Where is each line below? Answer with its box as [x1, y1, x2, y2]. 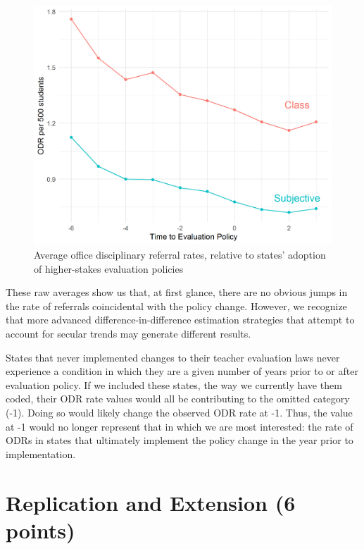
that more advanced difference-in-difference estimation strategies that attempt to [6, 312, 355, 327]
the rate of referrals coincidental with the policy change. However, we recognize [6, 298, 347, 313]
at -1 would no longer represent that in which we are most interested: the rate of [6, 419, 353, 433]
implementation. [6, 446, 76, 461]
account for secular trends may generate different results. [6, 326, 251, 340]
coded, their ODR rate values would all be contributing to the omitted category [6, 391, 350, 406]
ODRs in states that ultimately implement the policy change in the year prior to [6, 433, 353, 448]
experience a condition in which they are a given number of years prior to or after [6, 364, 358, 378]
